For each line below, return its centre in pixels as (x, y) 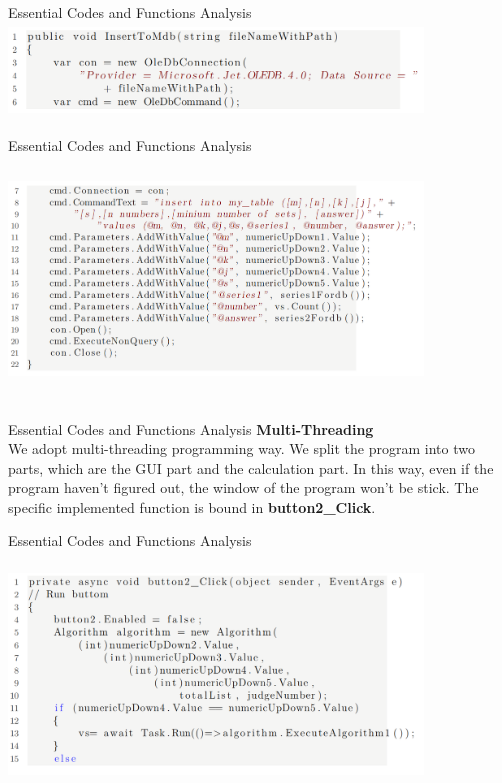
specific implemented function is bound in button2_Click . (192, 506)
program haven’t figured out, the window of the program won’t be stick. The (243, 487)
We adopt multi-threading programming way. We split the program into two (241, 448)
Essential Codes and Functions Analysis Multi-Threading (191, 428)
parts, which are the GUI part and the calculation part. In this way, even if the (251, 467)
